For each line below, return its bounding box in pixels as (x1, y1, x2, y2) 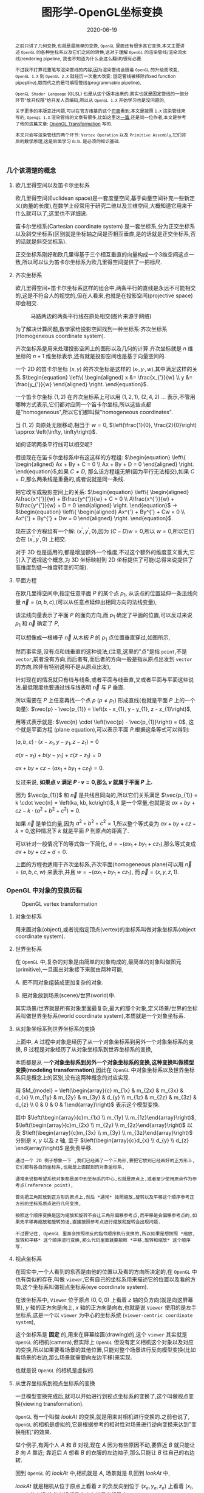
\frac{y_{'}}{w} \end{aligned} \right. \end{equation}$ (15, 381, 147, 388)
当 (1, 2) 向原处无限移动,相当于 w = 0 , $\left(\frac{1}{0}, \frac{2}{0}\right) (15, 422, 197, 429)
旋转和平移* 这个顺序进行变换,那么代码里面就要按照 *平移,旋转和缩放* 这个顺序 (15, 1237, 191, 1243)
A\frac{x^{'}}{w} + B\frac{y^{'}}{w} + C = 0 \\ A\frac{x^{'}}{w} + (15, 495, 175, 503)
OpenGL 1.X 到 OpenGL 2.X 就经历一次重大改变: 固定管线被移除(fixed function (15, 72, 176, 79)
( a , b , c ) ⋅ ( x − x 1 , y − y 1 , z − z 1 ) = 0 (15, 738, 99, 747)
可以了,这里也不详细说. (31, 210, 88, 217)
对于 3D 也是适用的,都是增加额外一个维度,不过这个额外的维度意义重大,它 (15, 548, 195, 556)
